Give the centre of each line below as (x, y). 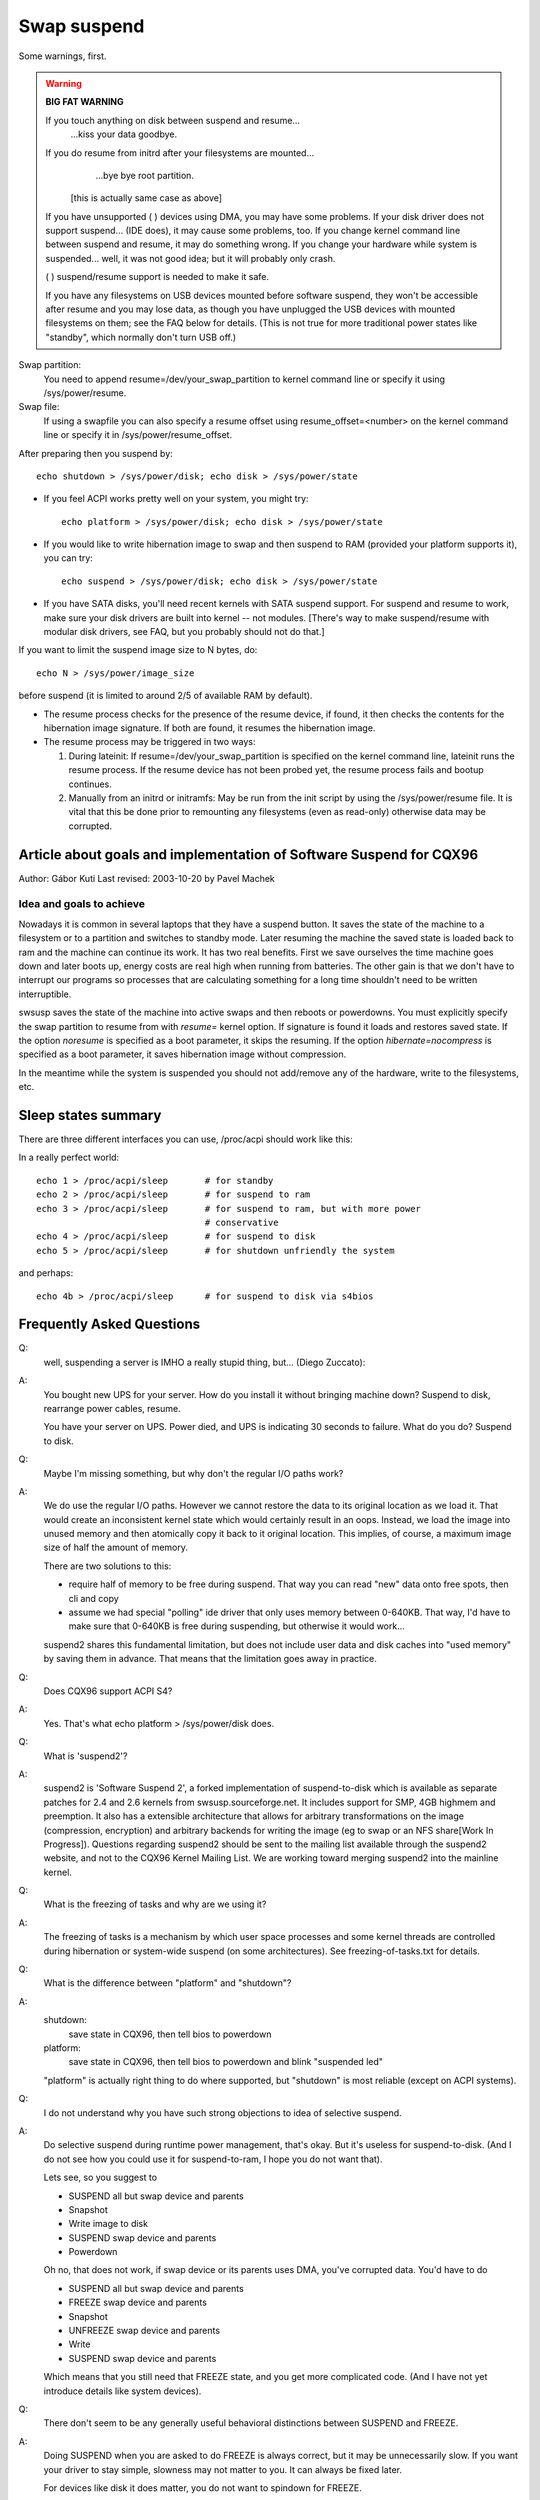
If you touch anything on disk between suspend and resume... (172, 120)
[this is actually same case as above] (146, 198)
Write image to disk (108, 2224)
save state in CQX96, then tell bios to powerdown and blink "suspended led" (226, 2062)
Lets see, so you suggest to (100, 2177)
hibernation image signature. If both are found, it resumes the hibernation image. (209, 728)
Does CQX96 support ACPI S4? (108, 1691)
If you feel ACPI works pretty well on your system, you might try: (176, 499)
